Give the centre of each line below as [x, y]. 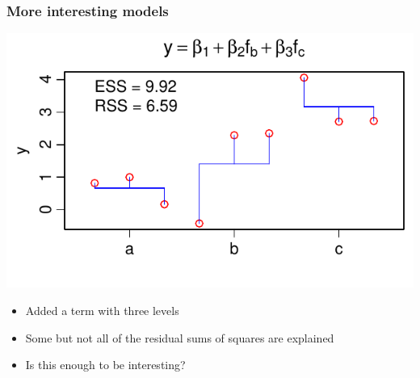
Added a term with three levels [102, 310]
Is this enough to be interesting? [105, 365]
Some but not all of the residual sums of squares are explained [180, 337]
